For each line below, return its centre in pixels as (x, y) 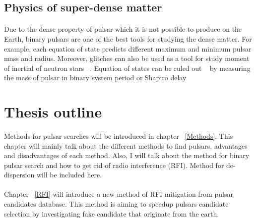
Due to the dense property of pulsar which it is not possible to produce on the (123, 29)
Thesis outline (53, 112)
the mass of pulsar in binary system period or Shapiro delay (95, 78)
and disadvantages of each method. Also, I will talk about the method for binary (127, 155)
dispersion (19, 175)
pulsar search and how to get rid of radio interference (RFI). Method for (114, 165)
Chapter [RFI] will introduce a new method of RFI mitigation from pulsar (119, 194)
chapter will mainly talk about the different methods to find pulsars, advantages (126, 145)
